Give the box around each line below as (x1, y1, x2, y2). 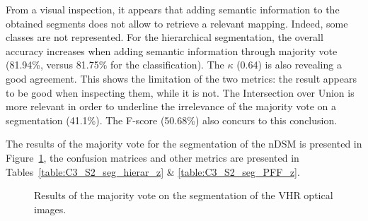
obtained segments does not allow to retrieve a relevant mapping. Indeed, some (6, 16, 348, 30)
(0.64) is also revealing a (236, 57, 342, 72)
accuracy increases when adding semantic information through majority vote (6, 43, 338, 58)
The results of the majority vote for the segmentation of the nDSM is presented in (6, 136, 362, 151)
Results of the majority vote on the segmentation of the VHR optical (34, 188, 333, 203)
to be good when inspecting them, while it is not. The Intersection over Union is (6, 85, 355, 100)
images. (34, 201, 67, 216)
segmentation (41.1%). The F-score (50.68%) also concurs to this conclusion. (6, 112, 338, 127)
